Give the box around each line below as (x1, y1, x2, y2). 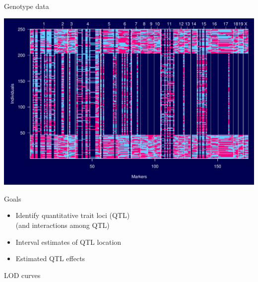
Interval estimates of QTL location (15, 236, 122, 247)
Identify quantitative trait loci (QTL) (15, 210, 130, 220)
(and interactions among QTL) (15, 220, 110, 230)
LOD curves (4, 270, 41, 280)
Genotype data (4, 1, 49, 11)
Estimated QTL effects (15, 253, 85, 264)
